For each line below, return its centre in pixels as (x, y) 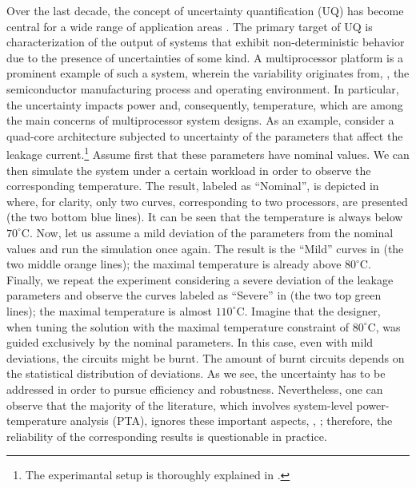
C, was (384, 326)
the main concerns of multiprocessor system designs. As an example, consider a (200, 120)
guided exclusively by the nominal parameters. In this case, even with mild (190, 342)
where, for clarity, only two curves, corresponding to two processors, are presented (207, 201)
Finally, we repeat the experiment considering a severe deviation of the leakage (200, 279)
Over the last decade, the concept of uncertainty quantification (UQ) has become (205, 10)
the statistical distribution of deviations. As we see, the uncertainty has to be (196, 373)
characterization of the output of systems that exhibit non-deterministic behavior (206, 42)
